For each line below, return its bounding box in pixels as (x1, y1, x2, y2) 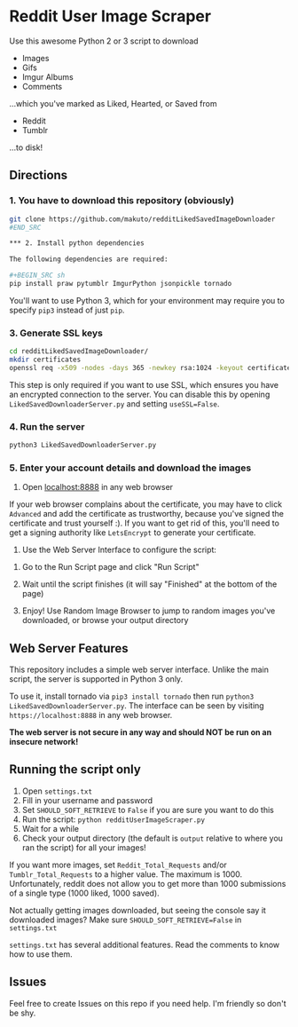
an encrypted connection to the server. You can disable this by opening (9, 389, 271, 399)
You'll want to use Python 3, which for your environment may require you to (9, 295, 286, 305)
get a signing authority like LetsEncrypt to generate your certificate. (9, 527, 256, 538)
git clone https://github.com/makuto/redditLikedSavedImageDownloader (9, 215, 276, 224)
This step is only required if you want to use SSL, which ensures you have (9, 379, 279, 390)
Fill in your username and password (21, 794, 153, 805)
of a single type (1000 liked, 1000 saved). (9, 888, 160, 898)
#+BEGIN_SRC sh (9, 271, 66, 280)
